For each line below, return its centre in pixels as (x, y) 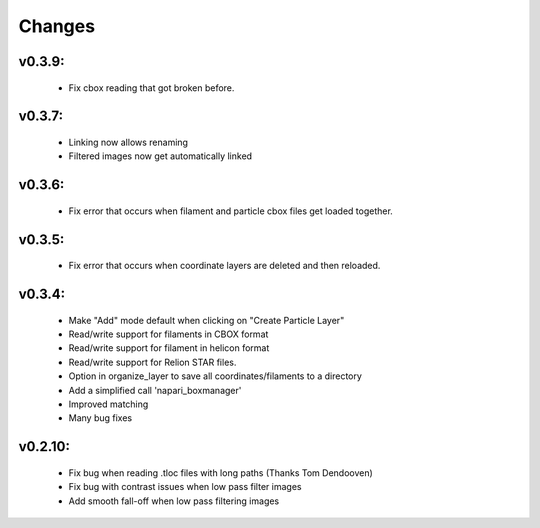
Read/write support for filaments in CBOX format (168, 334)
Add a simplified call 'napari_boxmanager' (155, 390)
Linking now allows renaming (128, 142)
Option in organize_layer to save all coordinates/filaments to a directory (215, 376)
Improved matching (108, 404)
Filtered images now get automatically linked (160, 156)
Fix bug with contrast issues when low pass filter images (185, 487)
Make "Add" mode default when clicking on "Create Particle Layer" (206, 320)
